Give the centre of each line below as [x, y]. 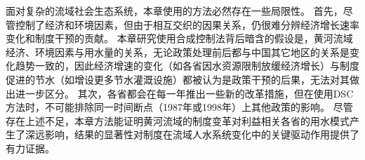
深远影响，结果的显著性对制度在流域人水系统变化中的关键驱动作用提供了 [192, 134]
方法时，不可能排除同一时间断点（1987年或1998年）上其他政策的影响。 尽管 [179, 107]
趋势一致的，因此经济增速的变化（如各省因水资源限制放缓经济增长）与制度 [187, 66]
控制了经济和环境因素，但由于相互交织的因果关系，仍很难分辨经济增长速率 [187, 24]
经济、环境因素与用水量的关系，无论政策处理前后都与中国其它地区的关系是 [178, 52]
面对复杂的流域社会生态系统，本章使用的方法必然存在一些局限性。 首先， [174, 11]
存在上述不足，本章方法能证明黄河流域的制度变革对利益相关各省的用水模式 [178, 120]
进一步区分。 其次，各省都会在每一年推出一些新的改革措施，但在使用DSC [184, 93]
